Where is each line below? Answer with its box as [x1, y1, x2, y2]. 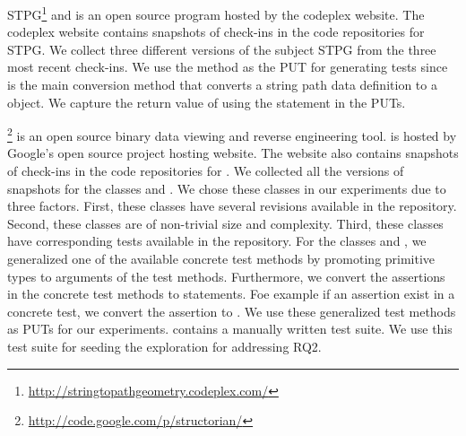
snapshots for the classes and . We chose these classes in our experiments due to [7, 179, 446, 197]
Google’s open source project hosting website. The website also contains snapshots [7, 144, 459, 162]
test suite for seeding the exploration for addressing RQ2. [7, 337, 322, 355]
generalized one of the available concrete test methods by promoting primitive [7, 249, 436, 268]
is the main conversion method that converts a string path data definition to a [7, 75, 437, 94]
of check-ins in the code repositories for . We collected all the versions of [7, 161, 404, 180]
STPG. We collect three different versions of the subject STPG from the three [7, 39, 436, 58]
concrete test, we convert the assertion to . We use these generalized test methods [7, 301, 456, 320]
